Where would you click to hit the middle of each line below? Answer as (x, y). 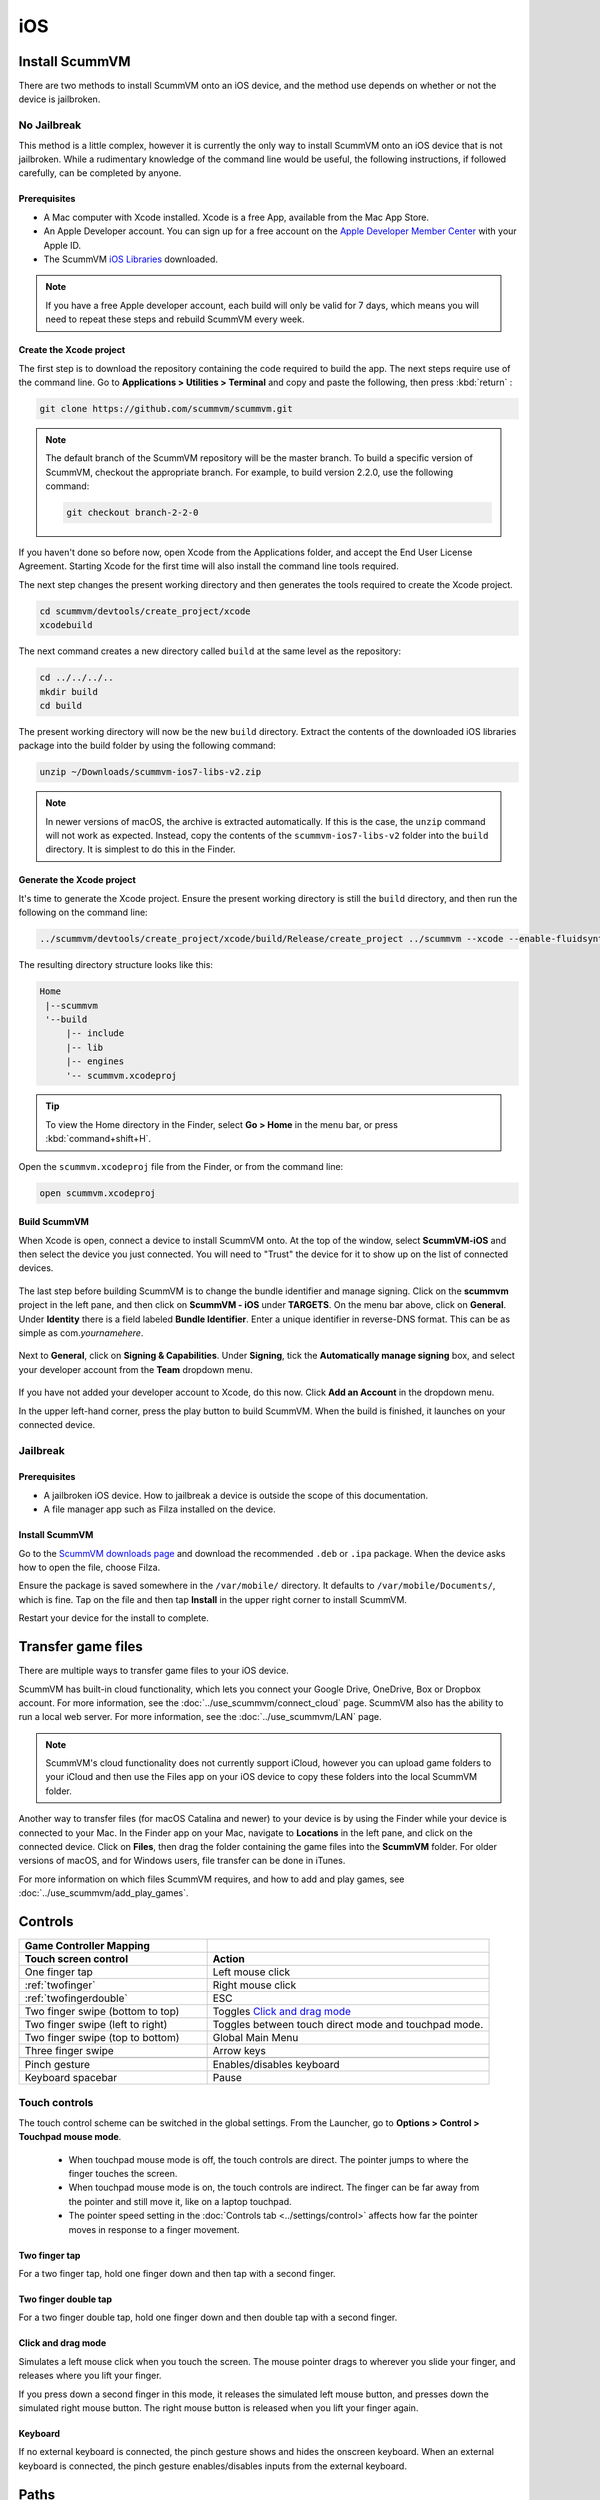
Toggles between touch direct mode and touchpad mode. (348, 2025)
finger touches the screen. (123, 2174)
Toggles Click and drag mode (282, 2012)
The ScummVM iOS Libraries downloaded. (131, 259)
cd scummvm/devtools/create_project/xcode (145, 611)
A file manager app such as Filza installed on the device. (159, 1509)
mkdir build (69, 691)
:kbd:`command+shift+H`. (98, 1139)
